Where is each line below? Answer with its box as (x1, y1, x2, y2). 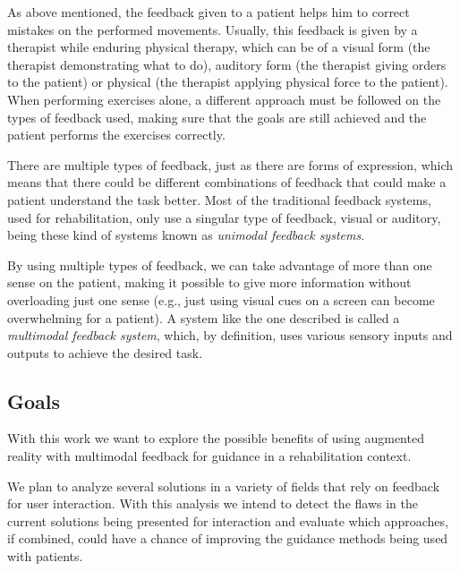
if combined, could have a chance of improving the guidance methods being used (7, 529, 448, 548)
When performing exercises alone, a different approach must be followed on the (7, 89, 441, 108)
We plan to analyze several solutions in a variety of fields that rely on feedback (7, 476, 440, 495)
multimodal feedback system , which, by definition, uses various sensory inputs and (7, 326, 453, 345)
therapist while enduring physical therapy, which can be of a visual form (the (7, 38, 430, 56)
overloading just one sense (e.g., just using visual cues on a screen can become (7, 290, 435, 309)
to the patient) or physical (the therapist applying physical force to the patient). (7, 72, 448, 91)
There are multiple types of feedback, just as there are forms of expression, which (7, 155, 454, 174)
